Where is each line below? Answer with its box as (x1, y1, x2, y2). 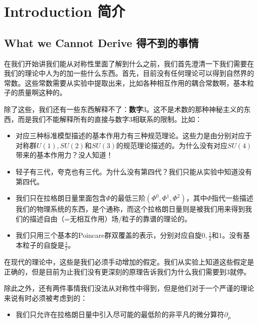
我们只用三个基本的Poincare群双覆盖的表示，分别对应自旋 (15, 230, 202, 240)
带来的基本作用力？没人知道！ (15, 150, 113, 160)
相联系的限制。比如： (132, 113, 202, 124)
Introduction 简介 (4, 1, 126, 21)
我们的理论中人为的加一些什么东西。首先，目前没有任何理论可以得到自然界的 (4, 68, 254, 78)
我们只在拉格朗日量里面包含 (15, 193, 106, 203)
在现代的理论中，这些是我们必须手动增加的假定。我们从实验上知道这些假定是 (4, 256, 254, 267)
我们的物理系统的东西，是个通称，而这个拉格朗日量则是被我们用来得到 (15, 204, 245, 214)
